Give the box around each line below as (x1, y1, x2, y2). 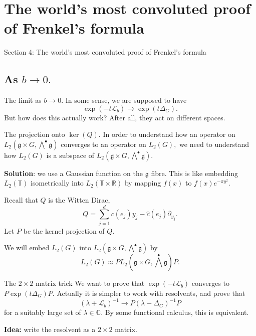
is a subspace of (46, 149, 95, 160)
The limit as (4, 95, 42, 105)
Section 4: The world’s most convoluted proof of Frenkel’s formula (4, 47, 206, 57)
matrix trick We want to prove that (36, 278, 145, 288)
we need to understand (179, 138, 249, 149)
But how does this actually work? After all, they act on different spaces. (4, 112, 225, 122)
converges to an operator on (61, 138, 146, 149)
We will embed (4, 242, 50, 253)
